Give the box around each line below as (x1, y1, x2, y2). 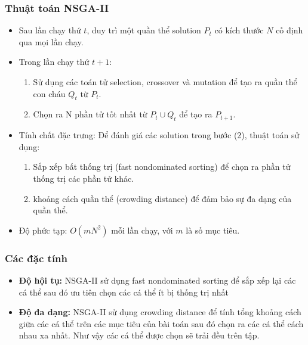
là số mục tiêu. (186, 223, 240, 236)
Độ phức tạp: (19, 223, 67, 236)
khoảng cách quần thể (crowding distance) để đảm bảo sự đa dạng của (33, 192, 292, 204)
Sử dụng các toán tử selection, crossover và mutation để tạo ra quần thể (33, 76, 297, 88)
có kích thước (214, 24, 264, 36)
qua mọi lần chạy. (19, 35, 84, 48)
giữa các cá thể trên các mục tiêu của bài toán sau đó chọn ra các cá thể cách (19, 317, 304, 330)
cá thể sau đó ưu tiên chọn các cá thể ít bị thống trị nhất (19, 285, 229, 298)
